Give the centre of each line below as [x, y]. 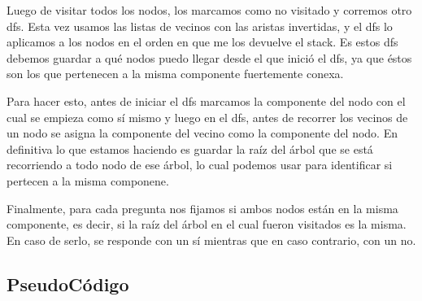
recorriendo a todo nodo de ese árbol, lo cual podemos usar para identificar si [200, 165]
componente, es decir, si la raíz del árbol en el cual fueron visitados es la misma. [207, 224]
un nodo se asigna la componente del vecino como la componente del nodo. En [202, 133]
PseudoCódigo [68, 284]
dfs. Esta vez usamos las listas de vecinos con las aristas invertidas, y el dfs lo [200, 26]
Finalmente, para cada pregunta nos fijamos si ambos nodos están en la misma [202, 208]
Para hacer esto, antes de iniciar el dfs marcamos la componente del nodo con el [206, 100]
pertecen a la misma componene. [88, 180]
